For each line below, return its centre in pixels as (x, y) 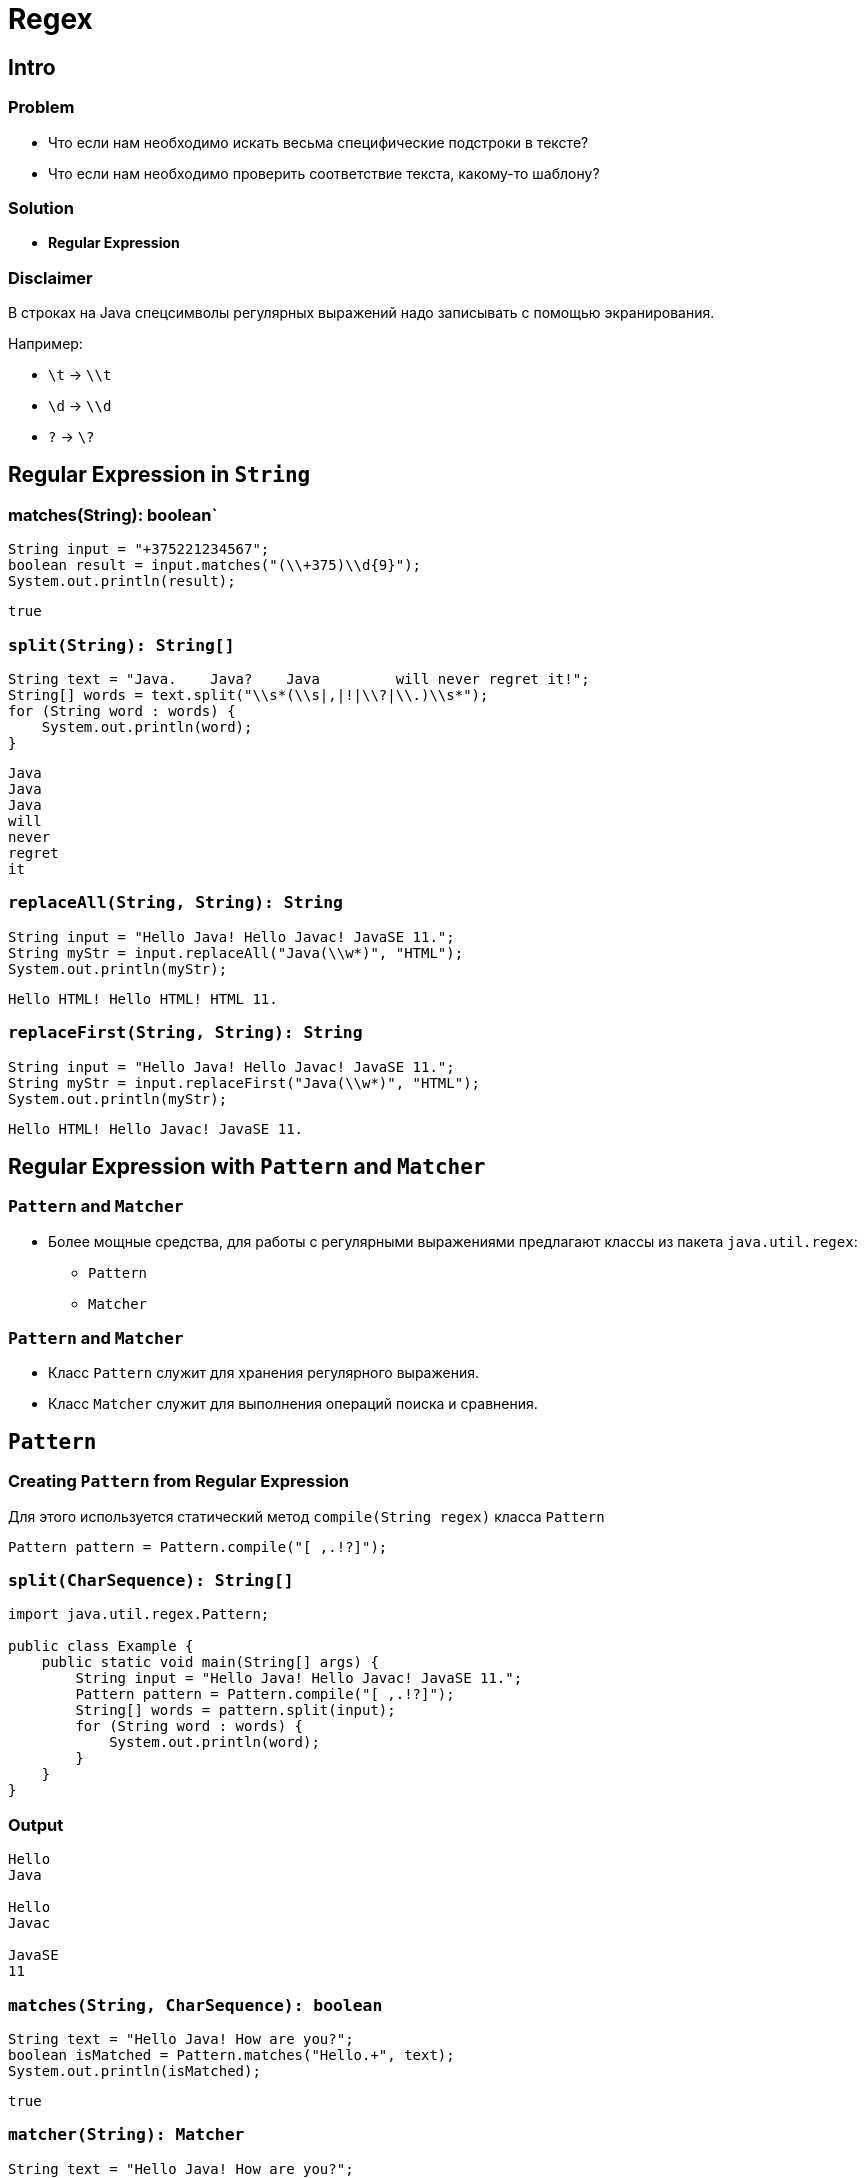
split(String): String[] (121, 645)
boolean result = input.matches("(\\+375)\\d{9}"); (215, 565)
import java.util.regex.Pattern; (139, 1614)
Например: (45, 344)
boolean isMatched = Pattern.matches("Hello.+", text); (231, 2054)
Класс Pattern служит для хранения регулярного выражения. (263, 1373)
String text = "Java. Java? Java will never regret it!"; (299, 679)
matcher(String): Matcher (126, 2135)
